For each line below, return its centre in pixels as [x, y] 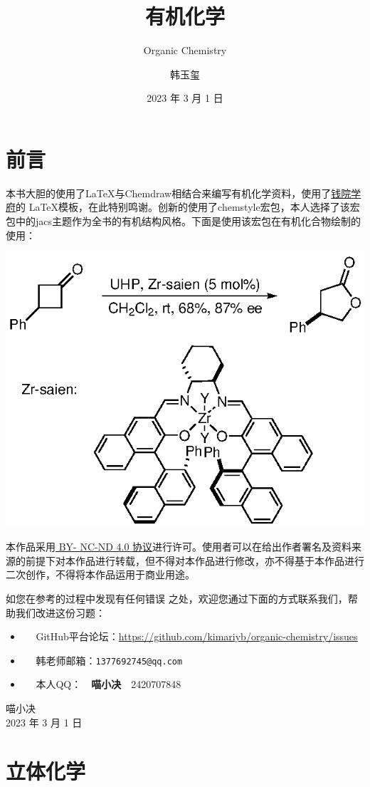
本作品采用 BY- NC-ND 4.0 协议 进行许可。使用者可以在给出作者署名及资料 [179, 547]
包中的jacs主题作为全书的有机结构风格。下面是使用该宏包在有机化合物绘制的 [184, 221]
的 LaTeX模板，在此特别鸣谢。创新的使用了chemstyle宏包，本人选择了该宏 [188, 207]
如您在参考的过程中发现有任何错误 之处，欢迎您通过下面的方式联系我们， [177, 598]
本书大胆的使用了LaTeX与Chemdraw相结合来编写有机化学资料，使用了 [169, 193]
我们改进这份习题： [60, 612]
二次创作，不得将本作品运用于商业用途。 [100, 574]
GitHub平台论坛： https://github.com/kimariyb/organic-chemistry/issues [197, 636]
